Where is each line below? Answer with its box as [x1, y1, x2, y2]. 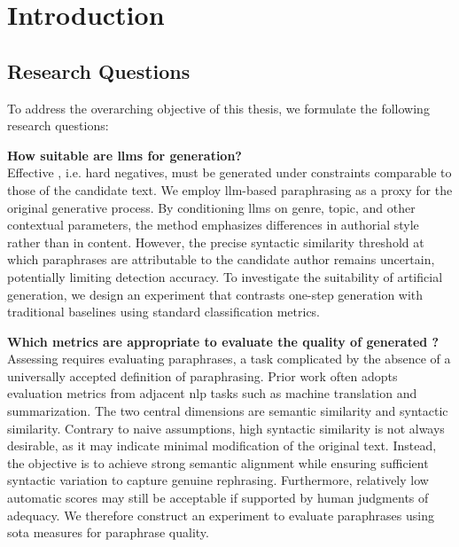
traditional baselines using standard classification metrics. [7, 302, 321, 321]
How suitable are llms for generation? [7, 145, 242, 164]
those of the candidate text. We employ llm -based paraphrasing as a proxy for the [7, 180, 453, 199]
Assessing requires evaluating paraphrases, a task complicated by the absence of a [7, 349, 451, 368]
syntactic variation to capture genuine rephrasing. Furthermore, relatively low [7, 471, 429, 489]
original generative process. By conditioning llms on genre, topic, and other [7, 198, 416, 216]
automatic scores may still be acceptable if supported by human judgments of [7, 488, 429, 507]
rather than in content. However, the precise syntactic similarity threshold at [7, 232, 424, 251]
